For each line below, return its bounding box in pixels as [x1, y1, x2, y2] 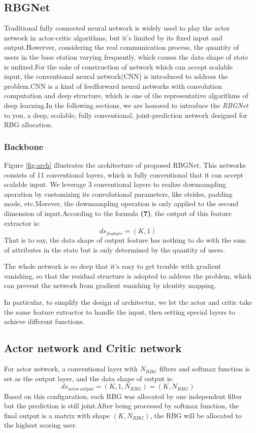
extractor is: [4, 217, 40, 228]
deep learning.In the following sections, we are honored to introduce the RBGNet [4, 100, 249, 110]
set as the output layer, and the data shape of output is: [4, 373, 174, 383]
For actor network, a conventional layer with [4, 363, 138, 374]
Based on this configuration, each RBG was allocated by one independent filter [4, 391, 242, 401]
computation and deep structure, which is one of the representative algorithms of [4, 90, 248, 101]
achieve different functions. [4, 316, 85, 326]
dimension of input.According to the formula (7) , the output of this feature [4, 208, 232, 218]
